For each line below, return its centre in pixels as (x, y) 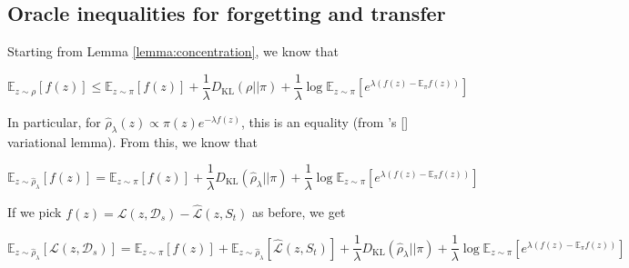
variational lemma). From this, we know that (132, 141)
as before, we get (299, 212)
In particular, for (54, 121)
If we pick (35, 212)
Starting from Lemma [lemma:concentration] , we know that (173, 51)
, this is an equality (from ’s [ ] (325, 121)
